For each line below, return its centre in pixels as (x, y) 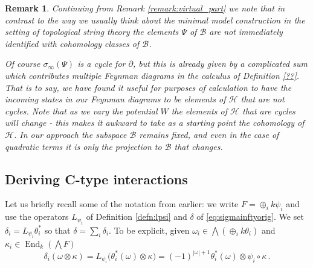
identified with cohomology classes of (72, 43)
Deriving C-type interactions (96, 179)
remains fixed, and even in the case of (209, 134)
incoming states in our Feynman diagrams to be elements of (115, 99)
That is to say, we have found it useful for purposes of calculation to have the (148, 87)
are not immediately (246, 32)
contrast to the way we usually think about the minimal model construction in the (155, 20)
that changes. (198, 146)
